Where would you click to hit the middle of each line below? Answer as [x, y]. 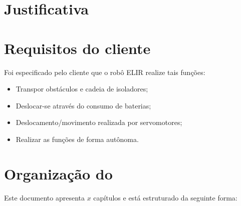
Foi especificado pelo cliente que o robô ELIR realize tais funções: [105, 72]
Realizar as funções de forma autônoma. [77, 139]
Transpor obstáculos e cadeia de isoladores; [82, 89]
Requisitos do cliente [77, 48]
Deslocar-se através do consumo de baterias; [83, 105]
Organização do [58, 173]
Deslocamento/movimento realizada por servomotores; [99, 122]
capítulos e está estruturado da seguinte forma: [165, 197]
